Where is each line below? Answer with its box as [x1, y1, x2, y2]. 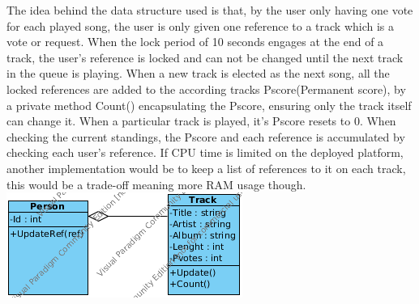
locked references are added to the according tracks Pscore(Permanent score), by [6, 80, 406, 97]
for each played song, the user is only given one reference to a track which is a [6, 17, 395, 34]
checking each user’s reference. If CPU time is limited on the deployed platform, [6, 144, 404, 161]
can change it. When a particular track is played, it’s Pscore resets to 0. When [6, 112, 396, 129]
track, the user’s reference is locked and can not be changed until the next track [6, 49, 404, 65]
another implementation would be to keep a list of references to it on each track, [6, 159, 406, 176]
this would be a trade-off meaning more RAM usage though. [6, 175, 306, 192]
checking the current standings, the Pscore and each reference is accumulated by [6, 128, 405, 145]
